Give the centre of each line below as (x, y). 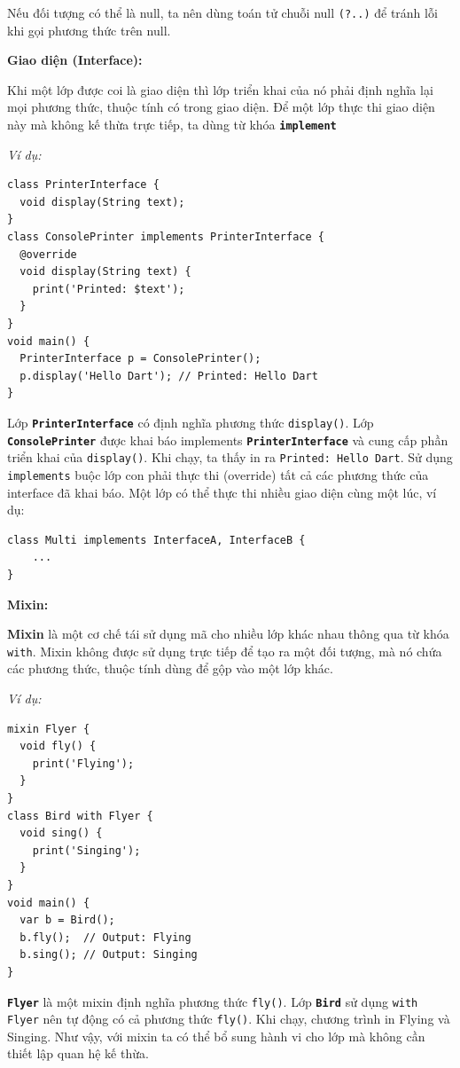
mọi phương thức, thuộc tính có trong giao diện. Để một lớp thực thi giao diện (221, 107)
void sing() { (61, 833)
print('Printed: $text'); (109, 289)
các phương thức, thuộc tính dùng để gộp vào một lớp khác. (170, 668)
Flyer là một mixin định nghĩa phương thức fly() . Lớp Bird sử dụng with (213, 1001)
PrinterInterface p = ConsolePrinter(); (140, 359)
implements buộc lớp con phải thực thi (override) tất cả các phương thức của (218, 474)
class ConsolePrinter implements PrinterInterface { (166, 237)
